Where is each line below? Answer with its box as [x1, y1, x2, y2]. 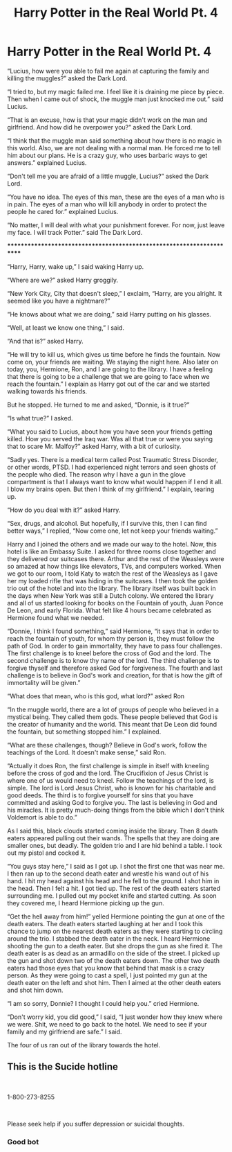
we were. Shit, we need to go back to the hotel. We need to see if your [7, 1020, 207, 1028]
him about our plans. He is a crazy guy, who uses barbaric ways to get [7, 151, 208, 159]
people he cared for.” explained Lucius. [7, 207, 119, 215]
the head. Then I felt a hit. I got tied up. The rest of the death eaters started [7, 884, 221, 892]
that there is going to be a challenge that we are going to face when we [7, 372, 210, 380]
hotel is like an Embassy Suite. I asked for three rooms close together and [7, 547, 216, 556]
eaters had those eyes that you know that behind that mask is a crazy [7, 964, 205, 972]
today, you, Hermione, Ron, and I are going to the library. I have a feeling [7, 365, 213, 373]
